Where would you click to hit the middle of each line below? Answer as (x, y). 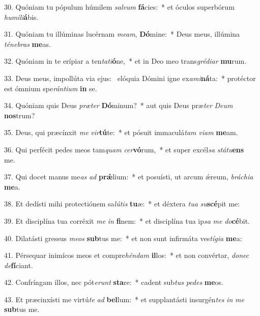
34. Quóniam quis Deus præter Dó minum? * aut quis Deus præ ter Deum (119, 105)
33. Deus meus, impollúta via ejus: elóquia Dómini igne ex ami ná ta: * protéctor (130, 78)
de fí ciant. (19, 265)
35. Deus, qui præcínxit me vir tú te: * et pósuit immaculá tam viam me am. (121, 132)
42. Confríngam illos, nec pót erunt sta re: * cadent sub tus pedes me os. (114, 282)
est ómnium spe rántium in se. (51, 88)
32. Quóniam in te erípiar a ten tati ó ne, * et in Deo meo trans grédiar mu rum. (125, 61)
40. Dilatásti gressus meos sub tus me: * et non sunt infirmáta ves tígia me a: (123, 238)
